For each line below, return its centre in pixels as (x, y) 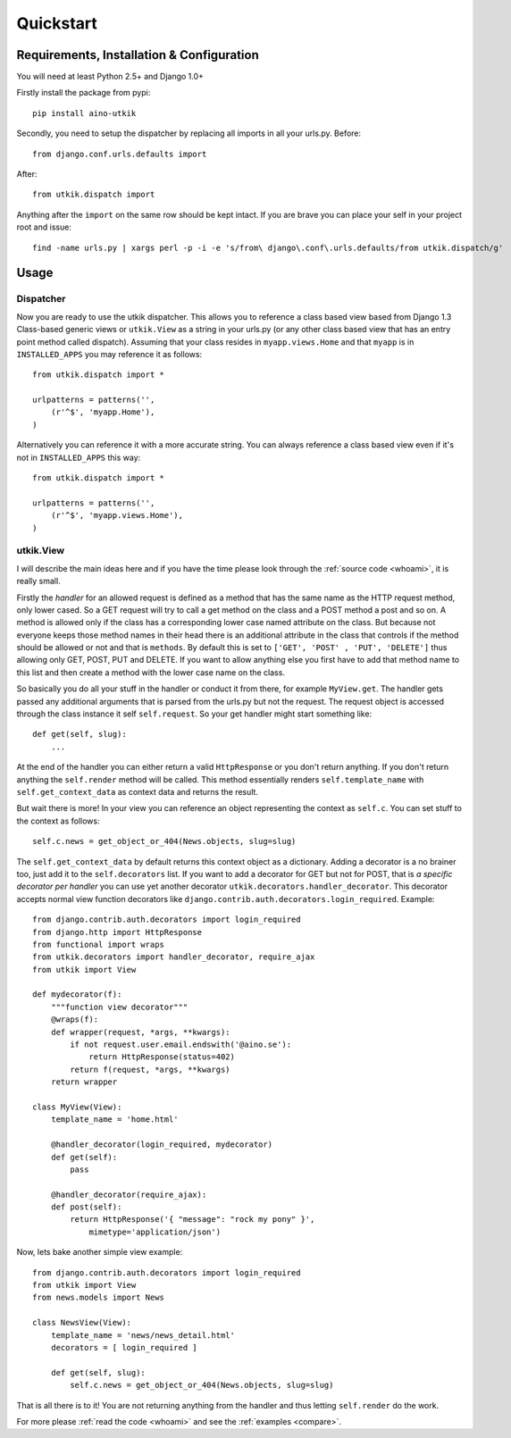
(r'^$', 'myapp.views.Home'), (117, 515)
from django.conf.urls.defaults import (120, 154)
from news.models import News (99, 1298)
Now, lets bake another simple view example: (100, 1252)
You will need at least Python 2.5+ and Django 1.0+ (110, 77)
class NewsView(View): (82, 1323)
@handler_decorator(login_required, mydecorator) (161, 1145)
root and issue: (44, 227)
